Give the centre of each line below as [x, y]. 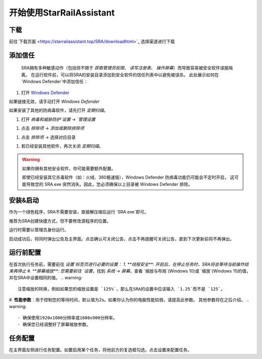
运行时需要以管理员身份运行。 [39, 230]
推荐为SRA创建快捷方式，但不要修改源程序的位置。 [60, 221]
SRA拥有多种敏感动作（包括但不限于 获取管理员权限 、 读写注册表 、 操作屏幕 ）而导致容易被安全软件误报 [125, 68]
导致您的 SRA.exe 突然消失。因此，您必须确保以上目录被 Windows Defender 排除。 [109, 184]
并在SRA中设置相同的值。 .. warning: [46, 278]
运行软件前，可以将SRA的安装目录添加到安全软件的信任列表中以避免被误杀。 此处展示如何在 [127, 75]
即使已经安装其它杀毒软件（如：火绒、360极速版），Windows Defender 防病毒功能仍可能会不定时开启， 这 [128, 178]
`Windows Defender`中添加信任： [55, 82]
